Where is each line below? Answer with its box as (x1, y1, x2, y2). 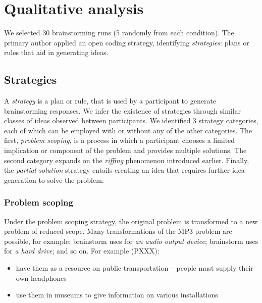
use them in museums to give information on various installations (16, 289, 218, 300)
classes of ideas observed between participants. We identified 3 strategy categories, (4, 115, 258, 126)
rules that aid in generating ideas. (4, 47, 109, 58)
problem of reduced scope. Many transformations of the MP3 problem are (4, 226, 232, 236)
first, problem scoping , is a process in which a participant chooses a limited (4, 135, 235, 145)
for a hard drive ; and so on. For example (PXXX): (4, 245, 160, 256)
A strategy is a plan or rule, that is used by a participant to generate (4, 95, 217, 106)
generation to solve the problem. (4, 174, 104, 185)
